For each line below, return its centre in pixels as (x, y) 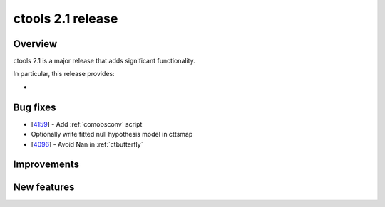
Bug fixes (35, 107)
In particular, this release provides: (64, 74)
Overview (35, 44)
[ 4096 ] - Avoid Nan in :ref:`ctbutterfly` (87, 144)
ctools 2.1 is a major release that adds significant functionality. (104, 61)
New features (44, 187)
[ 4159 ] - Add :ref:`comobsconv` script (87, 124)
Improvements (46, 165)
